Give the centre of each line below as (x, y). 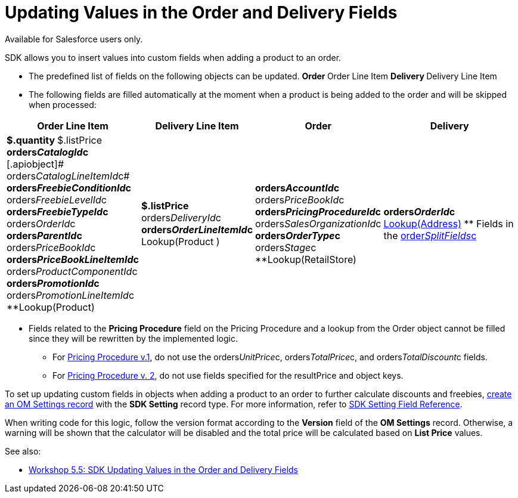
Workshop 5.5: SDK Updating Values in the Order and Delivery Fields (164, 469)
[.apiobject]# (35, 164)
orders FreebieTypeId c (58, 211)
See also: (23, 451)
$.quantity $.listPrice (54, 140)
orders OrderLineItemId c (197, 229)
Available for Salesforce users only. (74, 39)
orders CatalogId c (48, 152)
